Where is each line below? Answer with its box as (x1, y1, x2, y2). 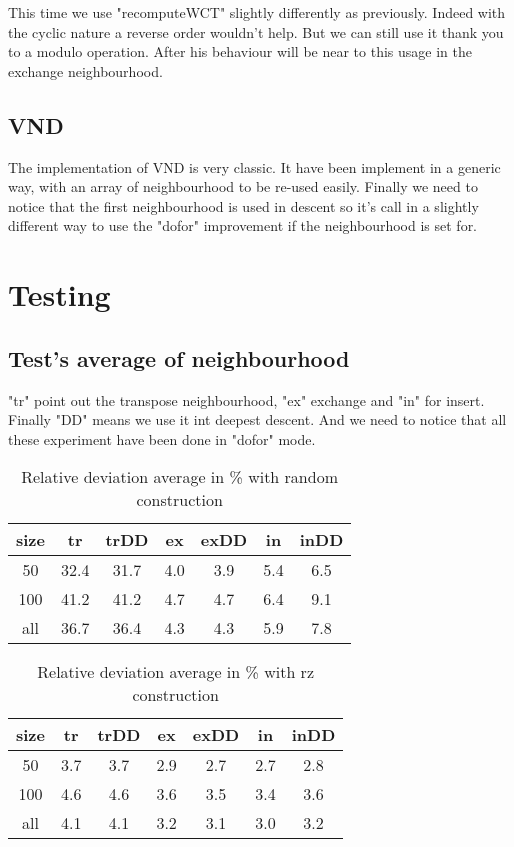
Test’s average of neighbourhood (8, 342, 350, 373)
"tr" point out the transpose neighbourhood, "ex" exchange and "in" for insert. (8, 389, 485, 410)
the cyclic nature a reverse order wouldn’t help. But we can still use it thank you (8, 21, 504, 42)
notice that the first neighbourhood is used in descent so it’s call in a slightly (8, 195, 479, 216)
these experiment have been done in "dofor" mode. (8, 428, 316, 449)
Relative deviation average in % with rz (37, 660, 314, 684)
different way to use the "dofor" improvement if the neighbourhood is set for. (8, 215, 478, 236)
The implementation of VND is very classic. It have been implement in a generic (8, 156, 501, 177)
